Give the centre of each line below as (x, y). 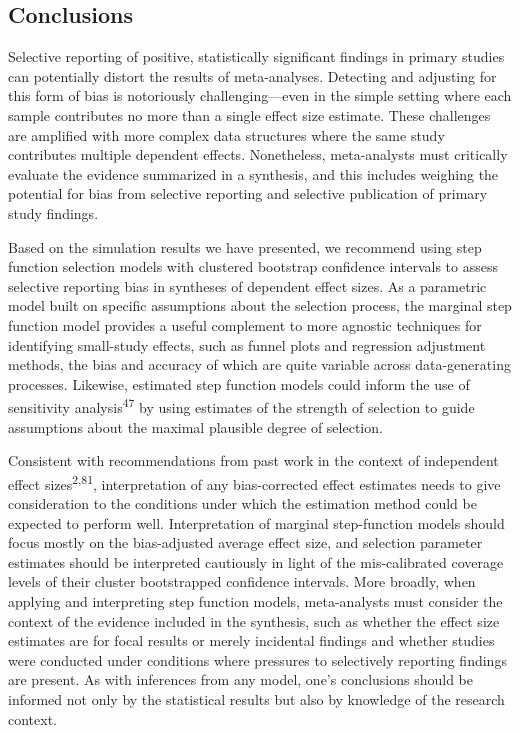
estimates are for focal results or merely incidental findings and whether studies (251, 640)
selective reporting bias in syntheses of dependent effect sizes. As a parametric (247, 285)
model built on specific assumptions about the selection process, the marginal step (260, 305)
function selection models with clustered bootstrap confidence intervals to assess (253, 266)
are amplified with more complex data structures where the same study (226, 134)
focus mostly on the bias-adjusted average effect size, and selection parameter (245, 542)
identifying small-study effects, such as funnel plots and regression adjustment (247, 344)
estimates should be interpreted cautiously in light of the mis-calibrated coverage (256, 561)
